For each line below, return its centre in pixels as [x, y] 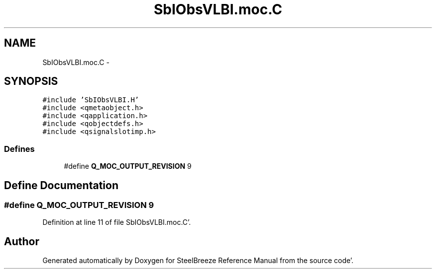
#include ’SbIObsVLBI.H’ [91, 100]
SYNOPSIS [31, 81]
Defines [19, 149]
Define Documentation [61, 185]
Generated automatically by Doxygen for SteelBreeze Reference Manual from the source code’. [198, 261]
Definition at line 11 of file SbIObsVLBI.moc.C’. [117, 222]
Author [22, 241]
